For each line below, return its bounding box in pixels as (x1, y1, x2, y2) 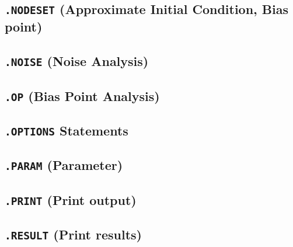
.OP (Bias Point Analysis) (5, 86, 160, 105)
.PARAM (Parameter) (5, 156, 123, 174)
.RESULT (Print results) (5, 225, 142, 243)
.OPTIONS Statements (5, 121, 128, 139)
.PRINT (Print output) (5, 190, 137, 208)
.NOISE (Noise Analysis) (5, 52, 149, 70)
